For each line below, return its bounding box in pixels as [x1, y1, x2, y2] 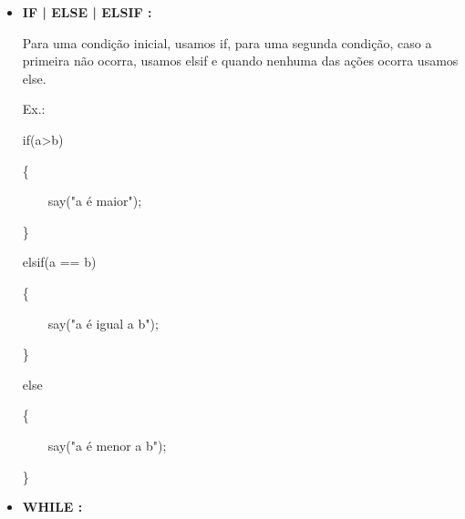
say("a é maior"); [47, 191, 142, 210]
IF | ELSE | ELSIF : [22, 3, 152, 21]
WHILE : [22, 497, 83, 516]
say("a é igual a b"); [47, 313, 159, 332]
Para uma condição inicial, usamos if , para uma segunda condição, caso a [22, 33, 432, 52]
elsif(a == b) [22, 252, 97, 271]
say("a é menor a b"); [47, 435, 167, 454]
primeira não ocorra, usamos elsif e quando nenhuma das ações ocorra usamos [22, 51, 459, 70]
